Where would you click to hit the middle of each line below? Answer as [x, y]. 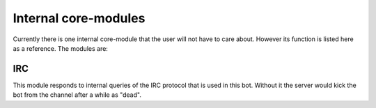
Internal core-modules [79, 18]
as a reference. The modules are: [60, 48]
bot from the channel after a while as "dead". [77, 95]
